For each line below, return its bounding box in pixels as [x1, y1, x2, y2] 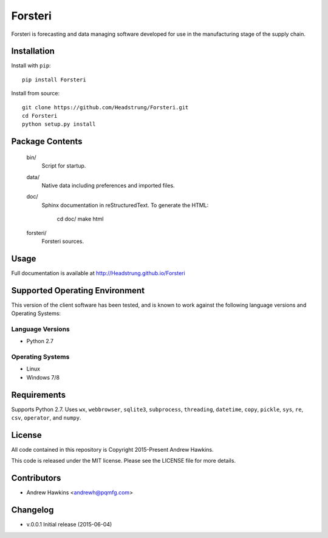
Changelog [11, 505, 54, 516]
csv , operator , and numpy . [11, 414, 81, 421]
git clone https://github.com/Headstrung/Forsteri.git [22, 104, 189, 111]
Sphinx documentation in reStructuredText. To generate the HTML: [41, 201, 209, 209]
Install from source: [11, 90, 60, 97]
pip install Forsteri [22, 76, 86, 83]
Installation [11, 46, 55, 56]
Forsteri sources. [41, 237, 84, 245]
